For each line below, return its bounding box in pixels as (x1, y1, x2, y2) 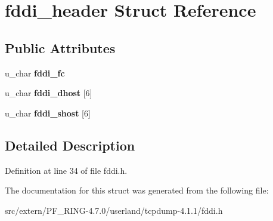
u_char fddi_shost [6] (5, 106, 91, 119)
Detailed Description (5, 136, 135, 154)
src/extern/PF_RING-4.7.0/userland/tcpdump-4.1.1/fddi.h (5, 204, 223, 216)
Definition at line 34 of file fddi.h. (5, 164, 128, 176)
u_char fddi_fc (5, 66, 65, 79)
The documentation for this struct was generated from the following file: (5, 184, 269, 197)
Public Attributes (5, 38, 116, 57)
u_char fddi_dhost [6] (5, 87, 92, 99)
